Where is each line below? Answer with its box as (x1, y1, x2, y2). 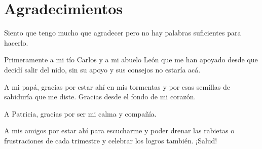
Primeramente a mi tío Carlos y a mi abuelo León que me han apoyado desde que (4, 54, 258, 65)
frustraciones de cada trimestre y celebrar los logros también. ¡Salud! (4, 135, 217, 145)
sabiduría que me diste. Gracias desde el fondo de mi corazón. (4, 91, 196, 102)
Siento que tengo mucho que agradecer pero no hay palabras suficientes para (4, 27, 241, 38)
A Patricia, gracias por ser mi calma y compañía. (4, 108, 157, 119)
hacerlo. (4, 37, 28, 48)
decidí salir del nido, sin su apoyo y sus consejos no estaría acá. (4, 64, 201, 74)
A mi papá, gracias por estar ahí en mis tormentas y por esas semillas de (4, 81, 231, 92)
